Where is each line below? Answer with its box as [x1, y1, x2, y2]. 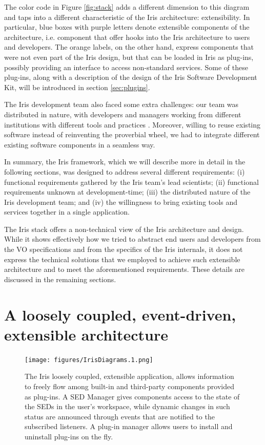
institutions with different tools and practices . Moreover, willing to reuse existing [4, 119, 261, 130]
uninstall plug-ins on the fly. [25, 431, 113, 441]
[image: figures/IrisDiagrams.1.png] [25, 356, 153, 364]
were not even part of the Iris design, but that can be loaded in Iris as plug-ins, [4, 51, 254, 62]
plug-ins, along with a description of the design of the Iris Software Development [4, 72, 257, 82]
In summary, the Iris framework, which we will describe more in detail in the [4, 156, 246, 167]
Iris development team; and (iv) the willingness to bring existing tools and [4, 196, 238, 207]
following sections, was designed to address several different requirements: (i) [4, 166, 245, 177]
